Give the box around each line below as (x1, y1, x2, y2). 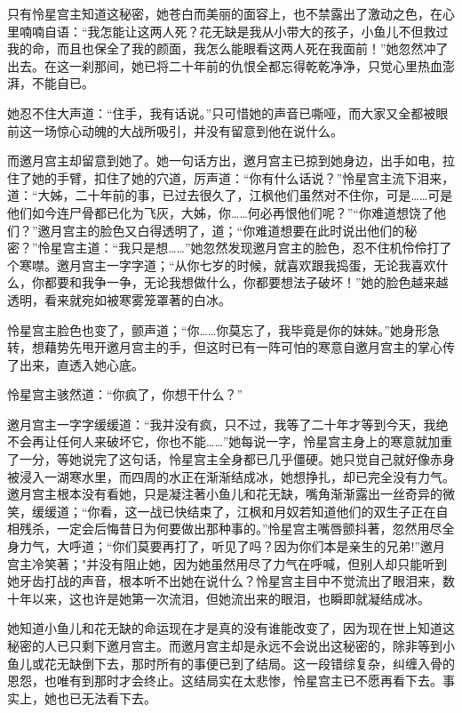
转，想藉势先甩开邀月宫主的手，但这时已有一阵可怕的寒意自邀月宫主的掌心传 (7, 338, 455, 356)
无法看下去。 (81, 688, 156, 707)
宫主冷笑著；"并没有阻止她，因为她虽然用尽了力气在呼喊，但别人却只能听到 (7, 554, 448, 573)
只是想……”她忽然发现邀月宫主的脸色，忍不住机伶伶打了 (131, 238, 452, 257)
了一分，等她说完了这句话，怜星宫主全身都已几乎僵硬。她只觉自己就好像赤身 (7, 450, 455, 469)
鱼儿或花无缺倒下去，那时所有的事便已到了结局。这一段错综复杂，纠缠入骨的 (7, 653, 455, 672)
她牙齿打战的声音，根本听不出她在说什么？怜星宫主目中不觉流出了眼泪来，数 (7, 572, 455, 590)
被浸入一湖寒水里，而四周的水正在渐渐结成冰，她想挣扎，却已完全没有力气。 (7, 467, 455, 485)
